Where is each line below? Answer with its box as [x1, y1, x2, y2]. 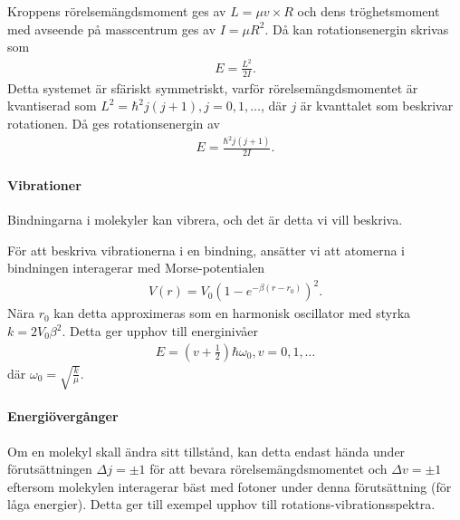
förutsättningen [7, 459, 92, 478]
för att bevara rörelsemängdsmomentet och [149, 459, 388, 478]
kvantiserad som [7, 96, 97, 115]
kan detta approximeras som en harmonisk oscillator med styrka [53, 303, 411, 323]
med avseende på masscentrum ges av [7, 19, 216, 38]
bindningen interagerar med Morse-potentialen [7, 258, 265, 277]
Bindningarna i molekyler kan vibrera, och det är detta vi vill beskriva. [7, 210, 403, 229]
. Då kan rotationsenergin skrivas [264, 19, 449, 38]
